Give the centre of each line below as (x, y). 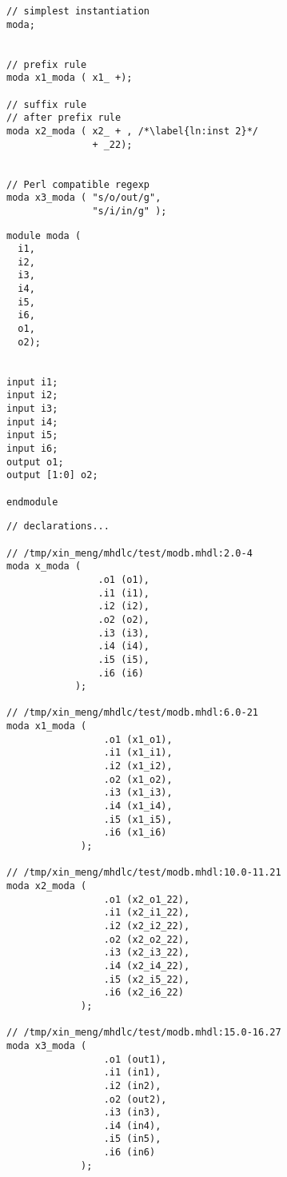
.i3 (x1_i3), (138, 793)
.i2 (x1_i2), (138, 766)
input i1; (32, 382)
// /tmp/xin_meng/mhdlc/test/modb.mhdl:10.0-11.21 (144, 873)
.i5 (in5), (132, 1139)
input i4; (32, 422)
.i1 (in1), (132, 1073)
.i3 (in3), (132, 1113)
